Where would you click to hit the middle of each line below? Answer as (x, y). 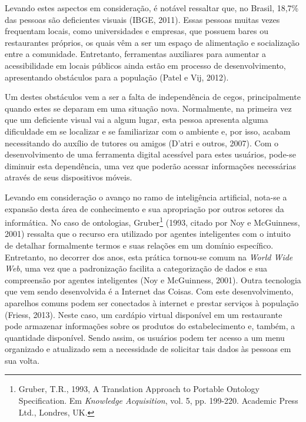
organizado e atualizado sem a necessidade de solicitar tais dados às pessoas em (148, 349)
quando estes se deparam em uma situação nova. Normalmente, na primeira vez (148, 108)
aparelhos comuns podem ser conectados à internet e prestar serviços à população (152, 302)
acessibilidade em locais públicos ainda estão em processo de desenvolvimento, (145, 65)
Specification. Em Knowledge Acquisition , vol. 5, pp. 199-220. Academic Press (158, 401)
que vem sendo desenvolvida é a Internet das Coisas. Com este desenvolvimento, (149, 291)
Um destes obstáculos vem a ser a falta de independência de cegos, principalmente (153, 97)
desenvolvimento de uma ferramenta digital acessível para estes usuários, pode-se (150, 154)
